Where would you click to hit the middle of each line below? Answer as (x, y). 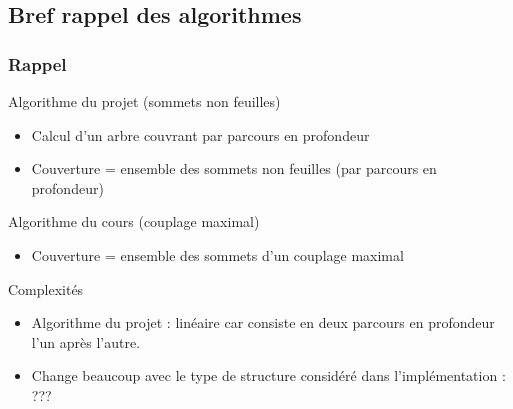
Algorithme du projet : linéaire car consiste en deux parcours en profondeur (263, 322)
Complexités (46, 288)
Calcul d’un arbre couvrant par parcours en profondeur (200, 134)
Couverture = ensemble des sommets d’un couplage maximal (217, 254)
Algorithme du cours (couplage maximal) (134, 221)
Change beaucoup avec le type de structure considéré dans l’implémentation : (268, 375)
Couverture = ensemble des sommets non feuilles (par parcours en (234, 168)
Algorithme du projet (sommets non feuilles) (144, 101)
